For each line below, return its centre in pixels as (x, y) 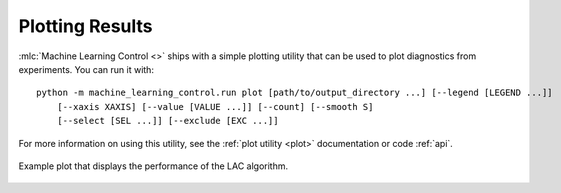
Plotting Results (86, 26)
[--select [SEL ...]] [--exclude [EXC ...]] (167, 121)
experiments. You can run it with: (86, 69)
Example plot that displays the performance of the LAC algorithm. (153, 166)
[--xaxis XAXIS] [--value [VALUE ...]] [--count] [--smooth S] (215, 106)
